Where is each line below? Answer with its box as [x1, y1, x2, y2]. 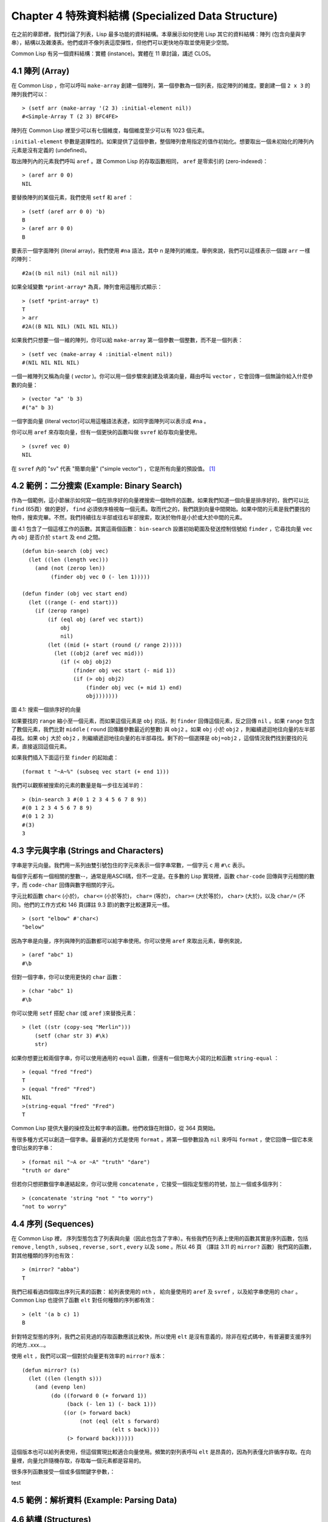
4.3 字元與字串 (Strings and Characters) [11, 845, 164, 855]
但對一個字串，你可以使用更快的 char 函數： [11, 973, 123, 980]
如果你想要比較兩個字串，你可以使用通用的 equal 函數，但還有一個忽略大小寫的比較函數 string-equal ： [11, 1054, 279, 1062]
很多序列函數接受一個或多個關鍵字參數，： [11, 1468, 115, 1475]
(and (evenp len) [34, 1384, 86, 1390]
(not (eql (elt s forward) [79, 1418, 160, 1425]
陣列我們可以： [11, 90, 49, 97]
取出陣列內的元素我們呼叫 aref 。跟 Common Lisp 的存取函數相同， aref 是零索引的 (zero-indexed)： [11, 157, 268, 164]
